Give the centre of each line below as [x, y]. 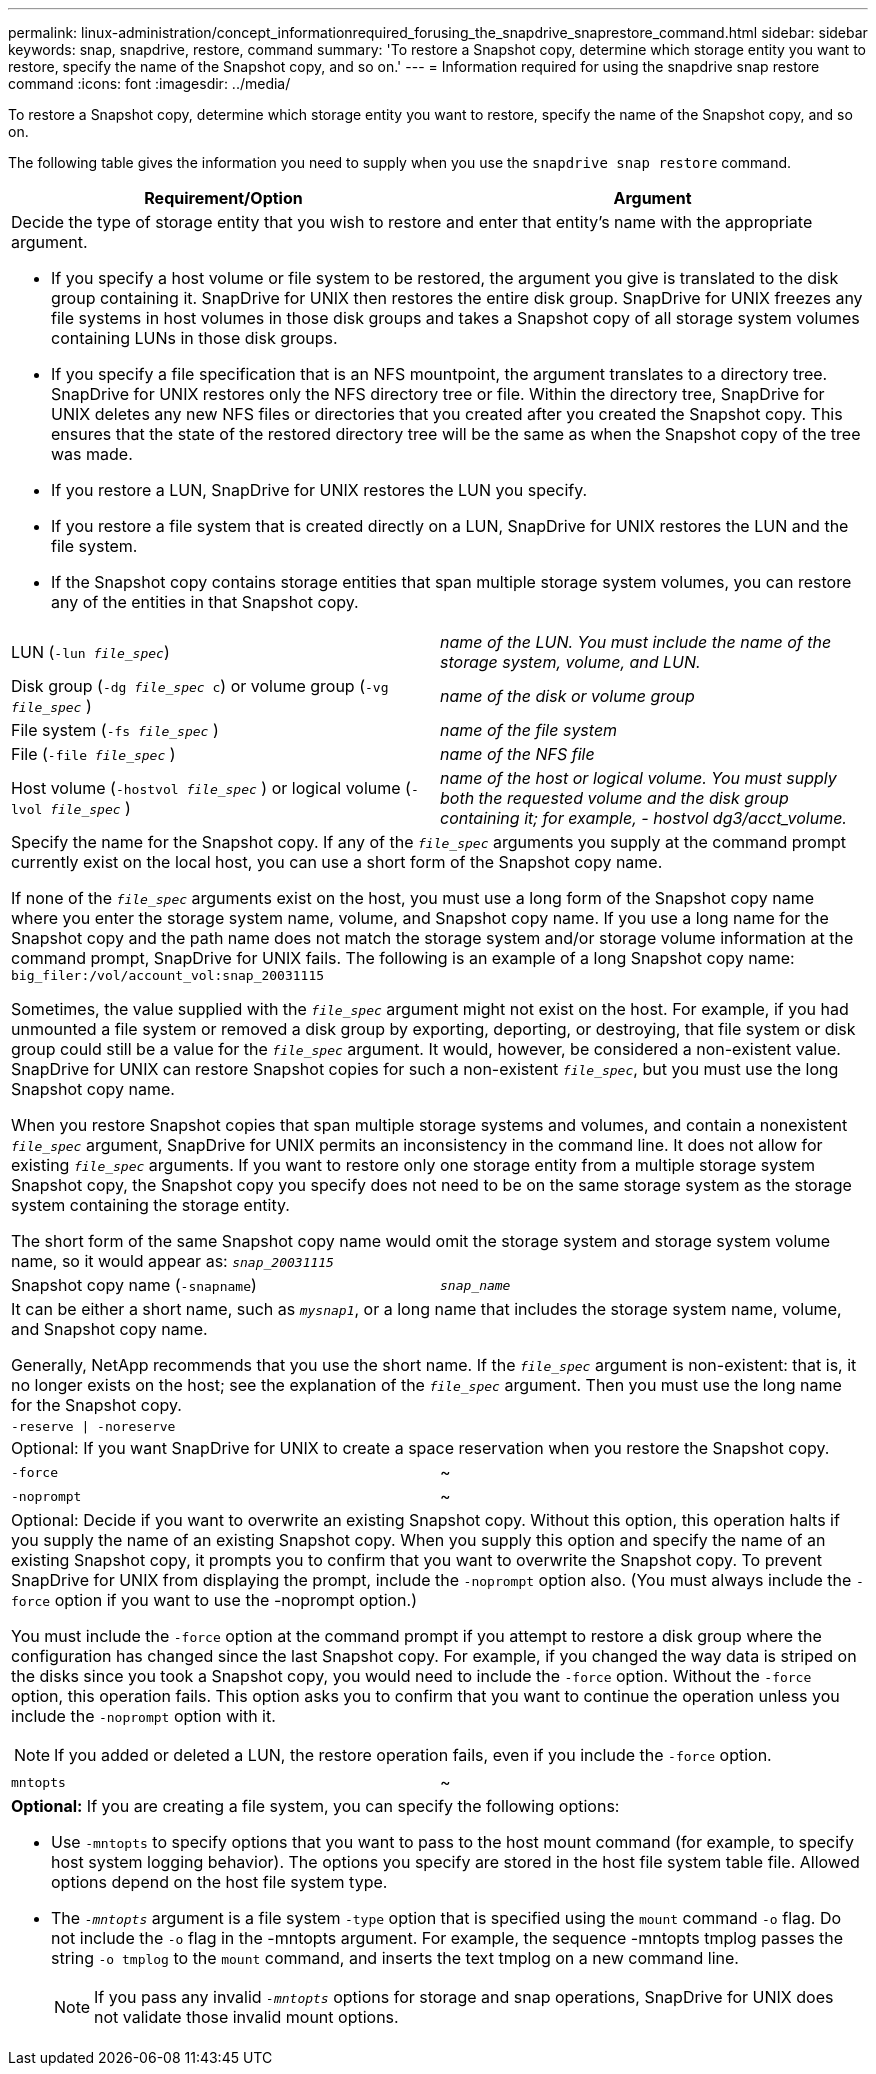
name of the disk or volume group [567, 696]
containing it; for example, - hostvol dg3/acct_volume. [643, 818]
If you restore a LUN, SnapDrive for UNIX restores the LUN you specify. [319, 490]
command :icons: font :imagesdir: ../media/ [149, 83]
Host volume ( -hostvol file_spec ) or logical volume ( [211, 788]
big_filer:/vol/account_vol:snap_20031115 [168, 975]
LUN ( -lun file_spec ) [90, 652]
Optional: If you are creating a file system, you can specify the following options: [315, 1806]
